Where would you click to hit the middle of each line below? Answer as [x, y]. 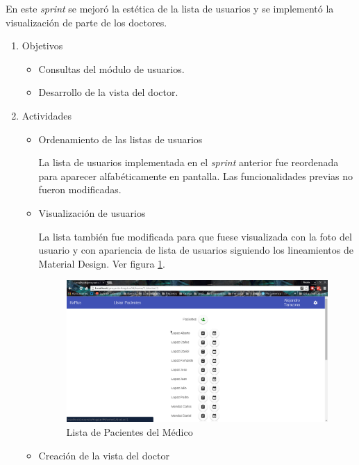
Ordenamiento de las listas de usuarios [120, 139]
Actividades [47, 115]
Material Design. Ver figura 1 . [102, 263]
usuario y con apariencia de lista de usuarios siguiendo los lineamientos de [196, 250]
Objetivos [42, 46]
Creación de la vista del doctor [104, 455]
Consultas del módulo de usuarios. [111, 68]
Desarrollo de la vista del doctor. [108, 92]
